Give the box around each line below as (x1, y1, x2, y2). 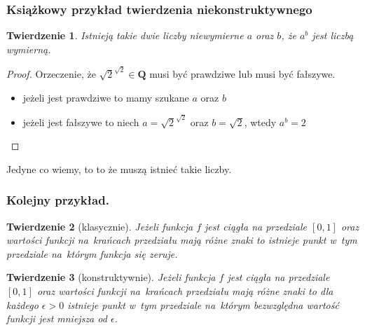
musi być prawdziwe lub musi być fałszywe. (149, 66, 336, 81)
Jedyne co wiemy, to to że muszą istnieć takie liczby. (6, 161, 232, 176)
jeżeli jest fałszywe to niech (22, 114, 139, 129)
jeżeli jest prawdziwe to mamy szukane (22, 90, 189, 104)
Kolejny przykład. (6, 191, 109, 209)
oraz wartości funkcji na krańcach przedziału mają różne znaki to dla (36, 284, 333, 298)
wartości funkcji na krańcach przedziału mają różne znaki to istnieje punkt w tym (6, 233, 357, 247)
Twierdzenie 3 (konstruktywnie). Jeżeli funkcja (6, 270, 216, 284)
